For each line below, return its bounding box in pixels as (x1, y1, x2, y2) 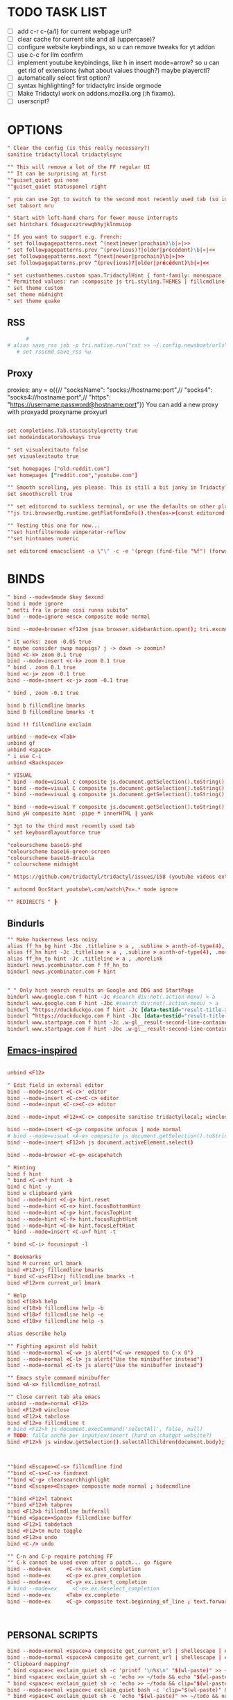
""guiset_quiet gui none (7, 176, 79, 184)
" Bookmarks (7, 1253, 42, 1261)
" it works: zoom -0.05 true (7, 638, 92, 645)
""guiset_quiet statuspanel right (7, 183, 107, 190)
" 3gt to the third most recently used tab (7, 823, 135, 830)
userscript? (17, 97, 50, 105)
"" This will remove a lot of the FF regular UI (7, 164, 150, 171)
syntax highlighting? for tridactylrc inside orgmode (17, 81, 162, 90)
